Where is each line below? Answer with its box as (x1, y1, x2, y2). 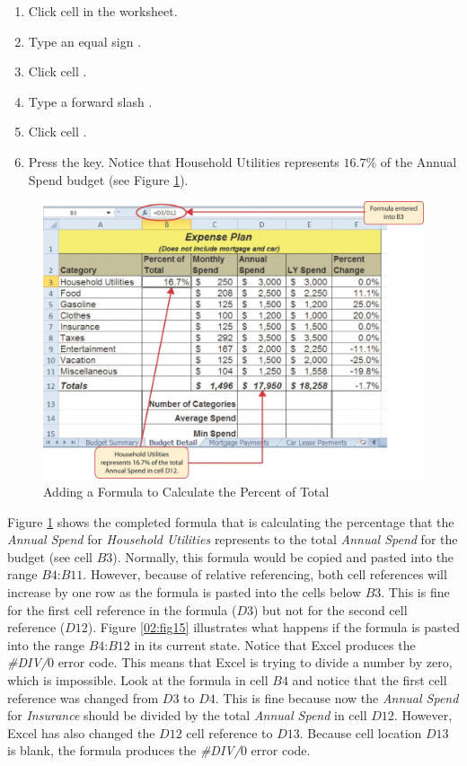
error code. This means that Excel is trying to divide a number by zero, (57, 653, 453, 672)
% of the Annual (366, 152, 457, 171)
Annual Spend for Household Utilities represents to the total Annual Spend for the (7, 530, 458, 549)
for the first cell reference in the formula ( (7, 600, 237, 619)
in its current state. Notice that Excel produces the (134, 635, 416, 654)
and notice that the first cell (292, 670, 447, 689)
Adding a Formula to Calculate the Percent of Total (43, 482, 330, 501)
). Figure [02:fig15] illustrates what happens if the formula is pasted (87, 618, 460, 637)
